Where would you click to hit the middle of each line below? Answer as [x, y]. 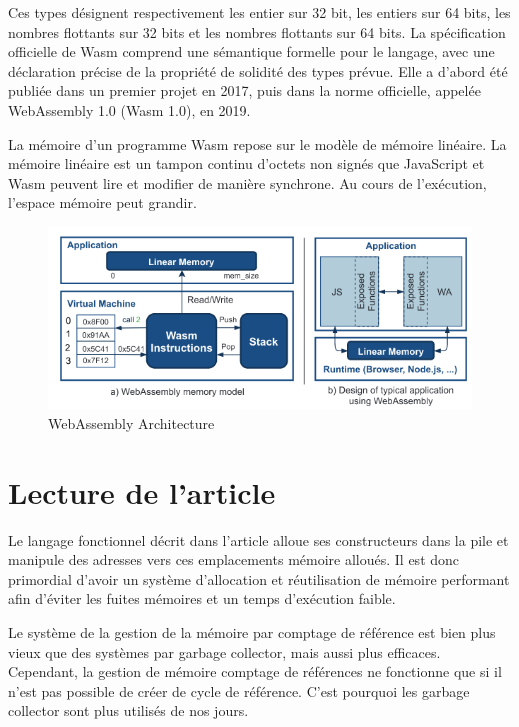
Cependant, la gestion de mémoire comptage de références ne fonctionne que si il [255, 671]
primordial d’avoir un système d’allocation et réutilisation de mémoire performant [259, 578]
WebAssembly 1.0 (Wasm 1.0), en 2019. [129, 109]
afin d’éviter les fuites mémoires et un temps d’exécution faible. [202, 598]
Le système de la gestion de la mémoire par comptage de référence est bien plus [252, 631]
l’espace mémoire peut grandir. [102, 202]
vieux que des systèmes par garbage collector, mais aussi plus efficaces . [224, 651]
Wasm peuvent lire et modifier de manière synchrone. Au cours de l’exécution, [247, 182]
